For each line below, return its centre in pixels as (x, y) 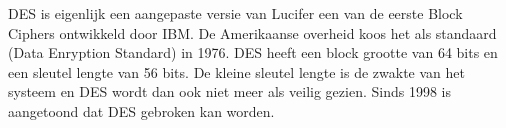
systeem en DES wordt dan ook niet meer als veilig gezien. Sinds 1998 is (229, 91)
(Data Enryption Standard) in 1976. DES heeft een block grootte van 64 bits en (253, 52)
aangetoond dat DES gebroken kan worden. (141, 110)
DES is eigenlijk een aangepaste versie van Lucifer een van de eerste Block (235, 13)
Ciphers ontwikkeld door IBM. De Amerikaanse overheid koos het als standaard (252, 32)
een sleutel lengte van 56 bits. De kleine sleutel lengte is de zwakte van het (236, 71)
